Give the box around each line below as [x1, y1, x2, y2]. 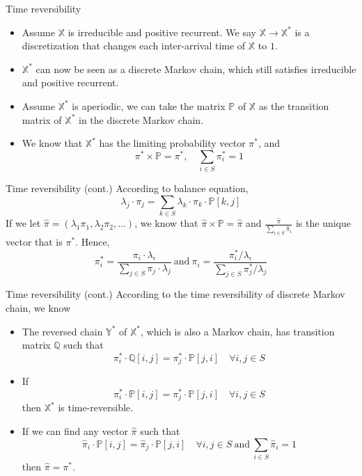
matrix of [22, 112, 62, 127]
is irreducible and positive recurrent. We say [68, 24, 256, 39]
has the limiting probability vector [99, 136, 246, 150]
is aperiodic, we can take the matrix [72, 98, 226, 113]
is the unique [295, 216, 352, 230]
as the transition [258, 98, 329, 113]
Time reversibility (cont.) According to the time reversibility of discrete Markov [6, 287, 345, 301]
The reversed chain [22, 324, 103, 338]
